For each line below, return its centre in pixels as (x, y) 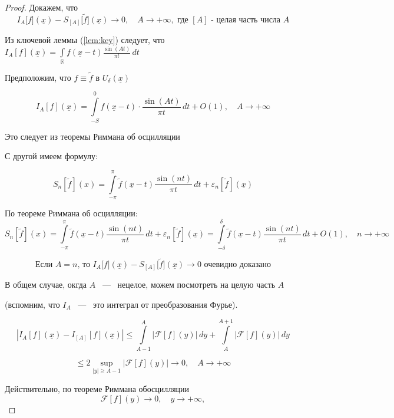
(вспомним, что (32, 304)
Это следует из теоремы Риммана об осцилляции (92, 136)
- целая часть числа (246, 20)
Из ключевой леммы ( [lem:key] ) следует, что (85, 40)
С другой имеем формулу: (51, 156)
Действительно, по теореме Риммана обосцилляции (97, 388)
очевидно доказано (237, 264)
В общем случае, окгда (46, 284)
